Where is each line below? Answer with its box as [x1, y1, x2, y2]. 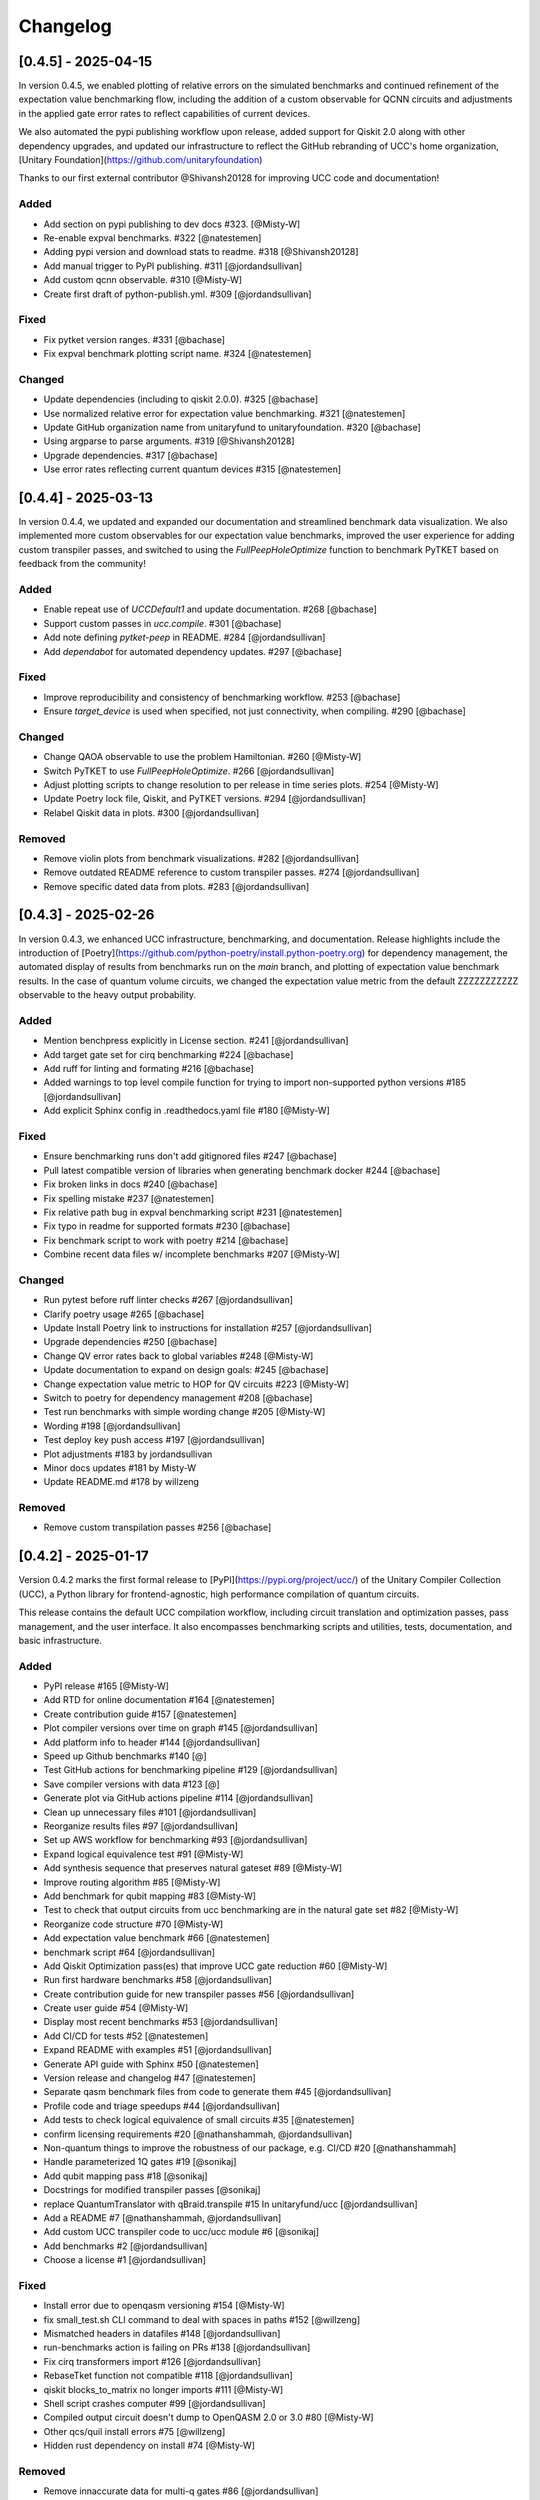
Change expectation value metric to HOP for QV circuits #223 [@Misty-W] [43, 1378, 350, 1390]
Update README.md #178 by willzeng [43, 1476, 200, 1488]
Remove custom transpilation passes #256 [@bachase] [43, 1521, 272, 1534]
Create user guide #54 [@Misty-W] [43, 2002, 189, 2014]
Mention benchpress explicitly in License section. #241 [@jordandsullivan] [43, 1035, 349, 1047]
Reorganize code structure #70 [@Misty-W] [43, 1918, 224, 1930]
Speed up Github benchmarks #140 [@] [43, 1750, 207, 1762]
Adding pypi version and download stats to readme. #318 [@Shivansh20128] [43, 246, 359, 258]
